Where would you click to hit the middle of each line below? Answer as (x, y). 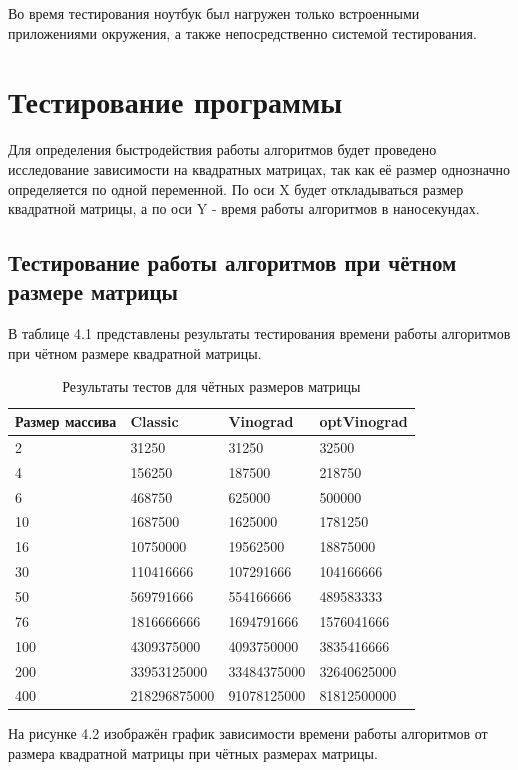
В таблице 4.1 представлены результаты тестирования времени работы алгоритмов (259, 333)
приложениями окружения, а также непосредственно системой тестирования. (242, 32)
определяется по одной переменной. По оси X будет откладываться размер (236, 188)
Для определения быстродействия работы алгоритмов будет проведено (222, 149)
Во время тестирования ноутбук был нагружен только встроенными (214, 13)
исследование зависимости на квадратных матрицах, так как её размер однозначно (259, 168)
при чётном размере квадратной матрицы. (135, 352)
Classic (154, 421)
